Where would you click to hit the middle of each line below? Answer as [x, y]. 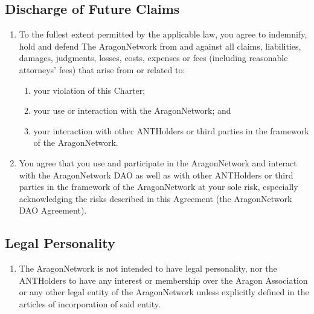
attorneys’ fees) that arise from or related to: [102, 69]
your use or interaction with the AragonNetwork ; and [132, 110]
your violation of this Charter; [89, 90]
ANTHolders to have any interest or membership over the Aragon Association [163, 280]
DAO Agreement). [53, 210]
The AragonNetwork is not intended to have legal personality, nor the [148, 268]
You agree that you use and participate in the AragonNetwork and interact [158, 162]
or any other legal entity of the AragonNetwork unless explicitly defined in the [164, 292]
